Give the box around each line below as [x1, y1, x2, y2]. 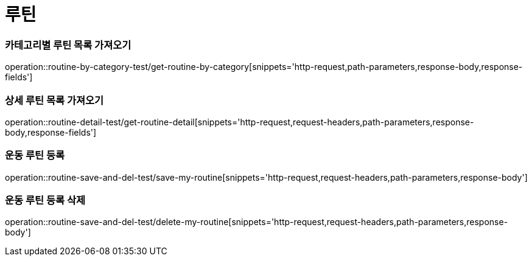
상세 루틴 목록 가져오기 [5, 94, 104, 106]
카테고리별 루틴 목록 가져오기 [5, 38, 131, 51]
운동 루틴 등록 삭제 [5, 194, 86, 206]
